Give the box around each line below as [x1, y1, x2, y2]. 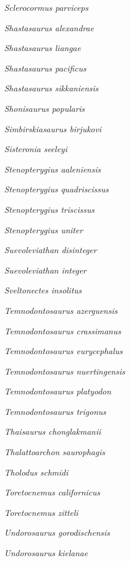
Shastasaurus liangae [4, 41, 81, 54]
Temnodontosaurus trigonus [4, 405, 107, 417]
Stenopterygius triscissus [4, 203, 94, 215]
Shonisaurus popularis [4, 102, 85, 114]
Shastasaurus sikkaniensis [4, 82, 99, 94]
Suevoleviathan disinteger [4, 244, 97, 256]
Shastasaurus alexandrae [4, 21, 94, 34]
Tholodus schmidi [4, 465, 69, 478]
